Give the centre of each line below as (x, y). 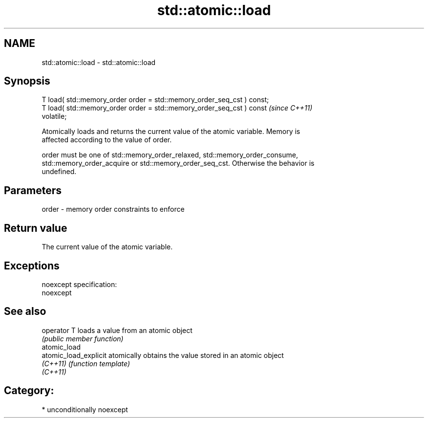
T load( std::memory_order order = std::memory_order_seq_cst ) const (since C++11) (177, 108)
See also (25, 311)
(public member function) (83, 338)
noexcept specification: (79, 284)
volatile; (54, 116)
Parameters (33, 190)
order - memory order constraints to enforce (113, 209)
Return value (36, 228)
